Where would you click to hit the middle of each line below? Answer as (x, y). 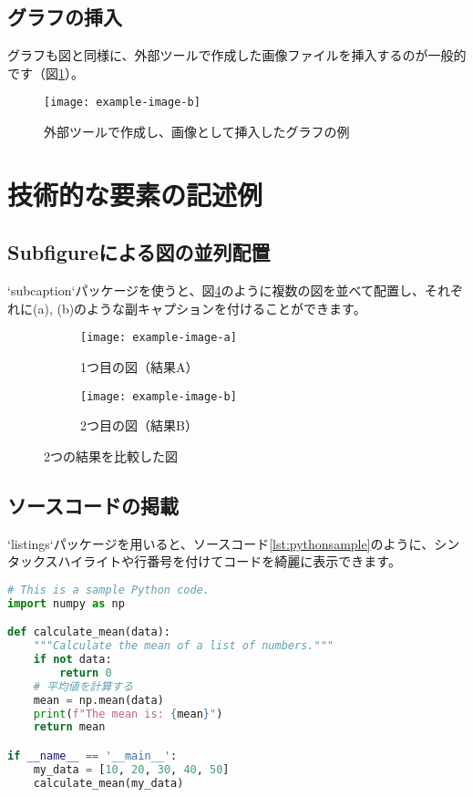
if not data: (72, 660)
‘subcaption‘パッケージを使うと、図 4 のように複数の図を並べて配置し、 (216, 290)
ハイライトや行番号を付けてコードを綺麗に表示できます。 (229, 561)
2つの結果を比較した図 (111, 455)
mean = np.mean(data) (98, 700)
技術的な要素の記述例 (135, 194)
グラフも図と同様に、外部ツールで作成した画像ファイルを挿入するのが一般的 (237, 55)
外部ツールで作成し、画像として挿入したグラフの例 (197, 132)
